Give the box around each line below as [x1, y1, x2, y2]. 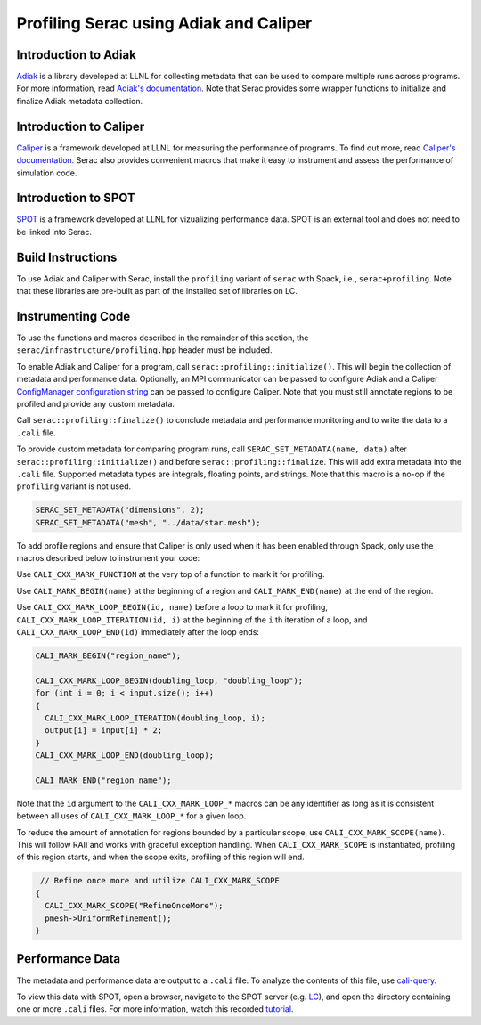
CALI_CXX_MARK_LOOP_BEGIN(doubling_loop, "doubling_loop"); [35, 675, 304, 686]
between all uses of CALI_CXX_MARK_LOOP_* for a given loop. [16, 810, 247, 821]
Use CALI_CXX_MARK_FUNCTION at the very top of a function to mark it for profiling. [16, 569, 325, 580]
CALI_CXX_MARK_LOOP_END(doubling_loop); [35, 751, 214, 761]
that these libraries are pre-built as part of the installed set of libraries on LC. [16, 286, 298, 297]
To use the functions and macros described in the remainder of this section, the [16, 332, 309, 343]
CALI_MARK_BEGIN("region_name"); [35, 651, 182, 661]
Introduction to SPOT [16, 191, 135, 206]
